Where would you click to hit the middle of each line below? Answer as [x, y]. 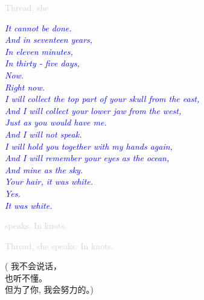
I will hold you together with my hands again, [89, 146]
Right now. [25, 87]
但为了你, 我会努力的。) [49, 289]
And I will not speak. [43, 134]
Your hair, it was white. [49, 181]
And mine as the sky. [44, 169]
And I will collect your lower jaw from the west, [93, 110]
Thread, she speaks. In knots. [59, 245]
